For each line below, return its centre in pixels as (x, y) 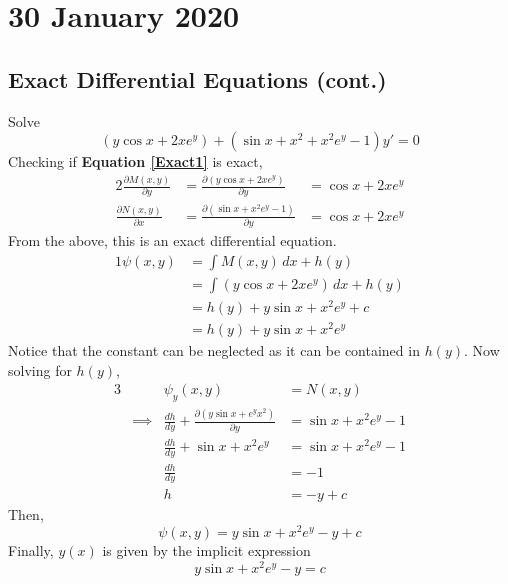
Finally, (31, 550)
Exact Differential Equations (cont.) (197, 78)
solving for (40, 369)
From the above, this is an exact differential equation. (172, 240)
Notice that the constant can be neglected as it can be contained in (214, 350)
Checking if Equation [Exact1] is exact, (135, 161)
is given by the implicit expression (206, 550)
